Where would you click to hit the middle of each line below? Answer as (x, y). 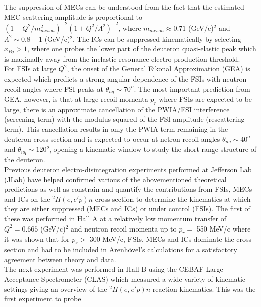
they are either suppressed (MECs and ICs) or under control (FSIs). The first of (127, 209)
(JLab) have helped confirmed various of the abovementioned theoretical (115, 179)
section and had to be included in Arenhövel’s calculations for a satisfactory (121, 249)
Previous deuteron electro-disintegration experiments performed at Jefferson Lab (128, 169)
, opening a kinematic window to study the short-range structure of (153, 149)
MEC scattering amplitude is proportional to (73, 16)
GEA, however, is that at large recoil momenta (76, 98)
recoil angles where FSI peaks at (54, 88)
